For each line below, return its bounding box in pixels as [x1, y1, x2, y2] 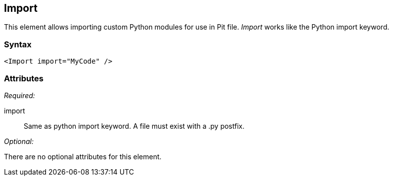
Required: [4, 91, 35, 100]
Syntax [4, 39, 32, 49]
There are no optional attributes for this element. [4, 152, 162, 161]
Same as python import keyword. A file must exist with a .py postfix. [24, 121, 245, 130]
